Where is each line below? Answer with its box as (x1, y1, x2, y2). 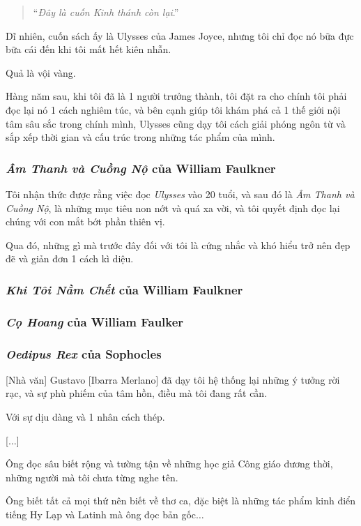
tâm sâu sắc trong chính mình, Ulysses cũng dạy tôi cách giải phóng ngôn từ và (6, 116, 346, 130)
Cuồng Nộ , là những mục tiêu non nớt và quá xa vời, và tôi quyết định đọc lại (6, 200, 340, 215)
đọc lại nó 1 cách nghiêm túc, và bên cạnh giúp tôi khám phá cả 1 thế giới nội (6, 102, 341, 117)
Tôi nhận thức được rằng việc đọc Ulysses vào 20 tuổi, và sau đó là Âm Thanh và (6, 186, 355, 201)
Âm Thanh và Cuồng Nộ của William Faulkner (6, 159, 276, 176)
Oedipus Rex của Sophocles (6, 345, 162, 362)
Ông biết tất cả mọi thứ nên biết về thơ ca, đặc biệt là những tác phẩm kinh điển (6, 493, 356, 508)
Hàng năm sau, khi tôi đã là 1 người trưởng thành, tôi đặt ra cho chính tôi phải (6, 89, 347, 103)
